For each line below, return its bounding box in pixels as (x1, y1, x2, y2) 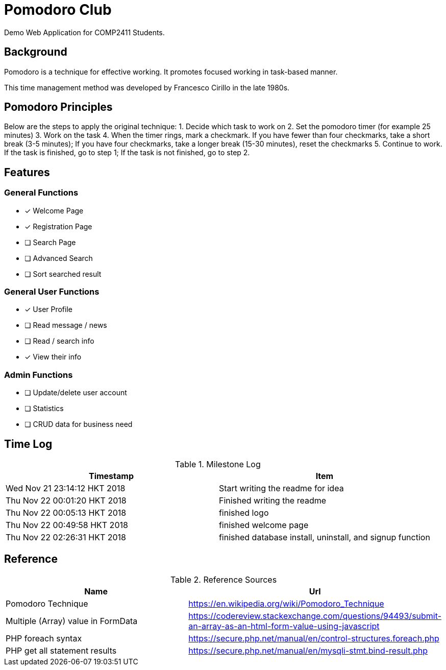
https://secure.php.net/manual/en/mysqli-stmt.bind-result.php (188, 645, 428, 656)
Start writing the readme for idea (218, 483, 344, 493)
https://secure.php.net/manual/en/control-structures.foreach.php (188, 633, 439, 643)
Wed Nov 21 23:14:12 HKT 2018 (6, 483, 126, 493)
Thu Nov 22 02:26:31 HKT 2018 (6, 532, 126, 542)
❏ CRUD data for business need (24, 420, 133, 429)
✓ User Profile (24, 305, 72, 314)
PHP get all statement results (6, 645, 117, 656)
